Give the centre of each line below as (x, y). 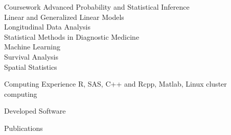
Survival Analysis (31, 56)
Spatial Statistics (31, 66)
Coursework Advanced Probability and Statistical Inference (97, 7)
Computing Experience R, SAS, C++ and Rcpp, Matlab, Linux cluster (115, 84)
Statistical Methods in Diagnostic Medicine (72, 36)
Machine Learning (32, 47)
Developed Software (35, 111)
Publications (24, 128)
